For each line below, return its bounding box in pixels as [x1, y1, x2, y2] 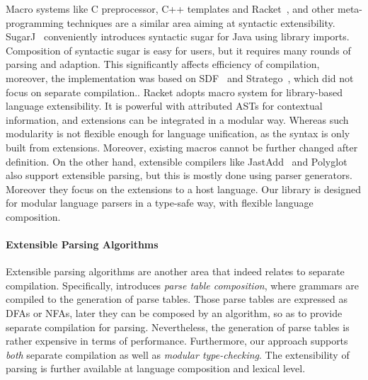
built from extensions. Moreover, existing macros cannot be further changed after [6, 139, 358, 154]
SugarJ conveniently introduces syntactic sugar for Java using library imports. [6, 29, 350, 44]
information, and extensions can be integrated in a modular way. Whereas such [6, 112, 349, 127]
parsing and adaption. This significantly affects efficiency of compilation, [6, 57, 320, 71]
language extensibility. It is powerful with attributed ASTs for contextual [6, 98, 323, 113]
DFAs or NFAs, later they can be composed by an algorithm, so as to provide [6, 306, 343, 321]
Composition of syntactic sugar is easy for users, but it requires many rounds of [6, 42, 351, 57]
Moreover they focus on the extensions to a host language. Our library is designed [6, 181, 361, 196]
